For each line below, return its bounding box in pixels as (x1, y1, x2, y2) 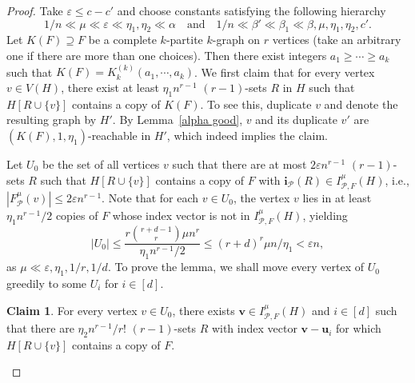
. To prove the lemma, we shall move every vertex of (107, 258, 365, 275)
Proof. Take (6, 2, 63, 18)
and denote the (324, 95, 398, 112)
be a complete (88, 31, 157, 48)
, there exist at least (61, 78, 159, 95)
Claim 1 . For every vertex (6, 301, 138, 318)
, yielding (302, 206, 348, 223)
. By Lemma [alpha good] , (112, 111, 243, 128)
